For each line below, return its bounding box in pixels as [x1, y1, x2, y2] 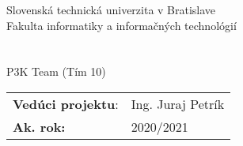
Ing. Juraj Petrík [131, 94, 225, 113]
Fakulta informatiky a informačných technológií [6, 17, 237, 33]
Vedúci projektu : [13, 94, 119, 113]
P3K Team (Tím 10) [6, 63, 106, 80]
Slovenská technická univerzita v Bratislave [6, 2, 216, 17]
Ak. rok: [13, 117, 66, 136]
